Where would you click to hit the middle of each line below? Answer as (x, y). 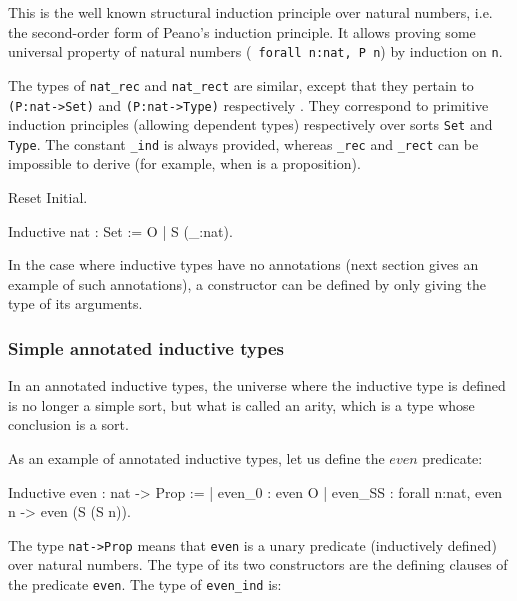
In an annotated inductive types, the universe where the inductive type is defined (257, 385)
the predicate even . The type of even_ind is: (145, 584)
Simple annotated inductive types (146, 347)
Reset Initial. (48, 197)
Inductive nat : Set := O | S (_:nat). (120, 230)
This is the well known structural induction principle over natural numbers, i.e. (250, 12)
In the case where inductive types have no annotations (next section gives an (243, 264)
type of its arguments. (75, 303)
